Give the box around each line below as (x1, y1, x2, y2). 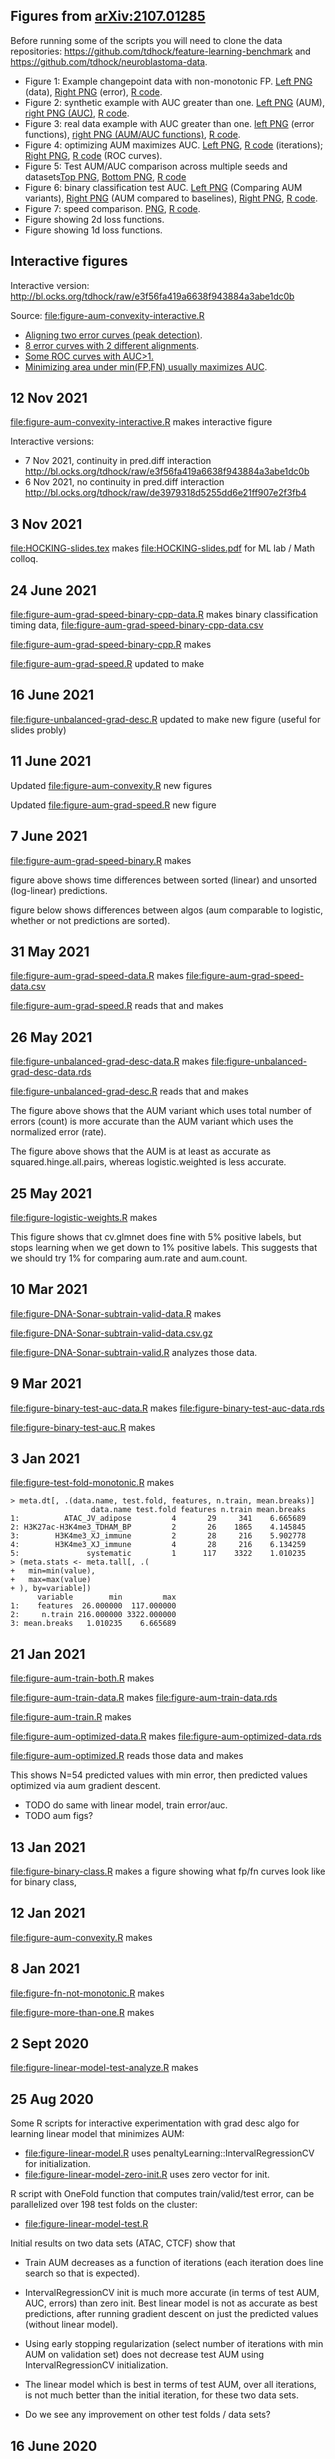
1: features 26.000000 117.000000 (10, 1601, 177, 1611)
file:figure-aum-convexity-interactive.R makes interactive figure (10, 416, 273, 428)
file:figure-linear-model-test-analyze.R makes (10, 2062, 199, 2074)
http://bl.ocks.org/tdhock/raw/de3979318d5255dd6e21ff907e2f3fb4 (24, 487, 307, 499)
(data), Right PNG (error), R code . (24, 85, 163, 98)
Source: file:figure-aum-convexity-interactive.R (10, 309, 205, 321)
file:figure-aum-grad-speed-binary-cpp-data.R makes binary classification (10, 609, 318, 621)
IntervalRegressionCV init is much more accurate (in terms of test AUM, (24, 2287, 320, 2299)
